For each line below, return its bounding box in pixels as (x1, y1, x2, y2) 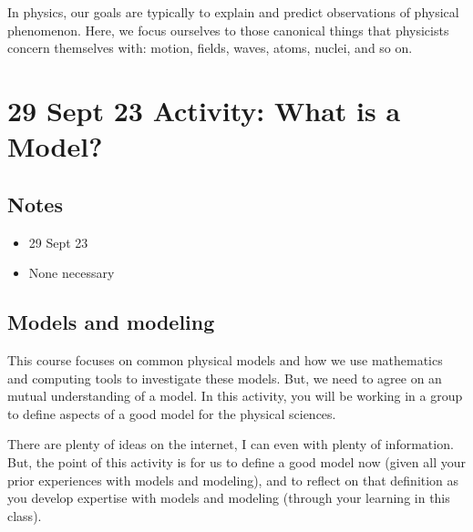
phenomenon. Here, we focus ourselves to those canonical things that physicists (7, 20, 449, 39)
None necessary (28, 263, 115, 282)
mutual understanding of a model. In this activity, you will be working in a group (7, 386, 463, 405)
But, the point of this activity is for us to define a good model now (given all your (7, 452, 466, 471)
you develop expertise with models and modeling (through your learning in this (7, 488, 450, 507)
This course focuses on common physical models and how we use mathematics (7, 350, 443, 369)
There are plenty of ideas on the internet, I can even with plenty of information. (7, 435, 454, 454)
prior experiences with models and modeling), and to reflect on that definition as (7, 470, 459, 489)
